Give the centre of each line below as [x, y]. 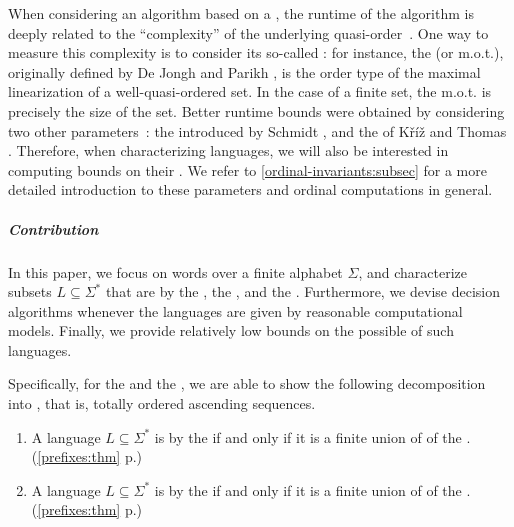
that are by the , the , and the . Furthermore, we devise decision [302, 291]
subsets [30, 291]
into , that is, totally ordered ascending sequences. [162, 403]
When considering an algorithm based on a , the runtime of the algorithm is [241, 13]
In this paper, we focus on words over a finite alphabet [175, 271]
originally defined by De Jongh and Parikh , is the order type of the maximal [244, 71]
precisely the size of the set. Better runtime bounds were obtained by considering [256, 110]
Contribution [53, 228]
